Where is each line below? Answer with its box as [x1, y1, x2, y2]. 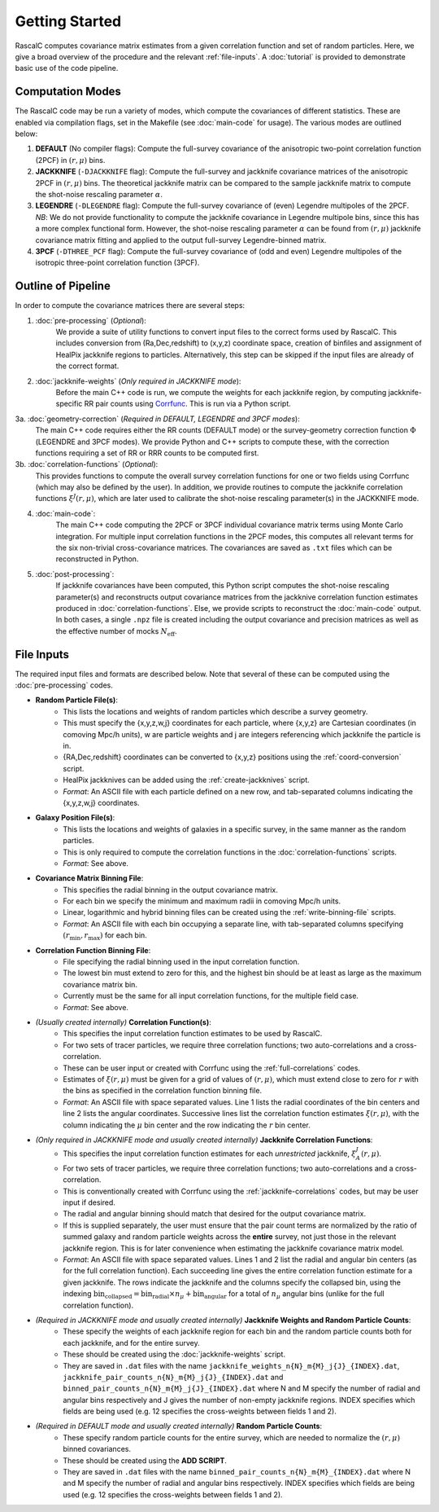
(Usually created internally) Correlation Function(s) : [35, 1018, 211, 1026]
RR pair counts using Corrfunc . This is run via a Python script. [84, 399, 292, 409]
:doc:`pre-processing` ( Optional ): [35, 315, 146, 325]
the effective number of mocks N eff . [55, 626, 177, 638]
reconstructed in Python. [55, 554, 139, 564]
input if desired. [63, 1198, 115, 1207]
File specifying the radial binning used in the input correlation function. [63, 957, 300, 967]
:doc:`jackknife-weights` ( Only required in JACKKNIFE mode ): [35, 376, 241, 386]
